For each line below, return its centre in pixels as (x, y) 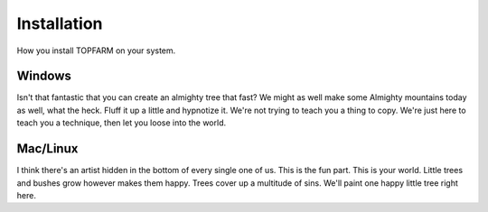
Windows (44, 76)
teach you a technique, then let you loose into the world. (122, 123)
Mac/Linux (47, 149)
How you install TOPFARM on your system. (96, 51)
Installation (60, 23)
